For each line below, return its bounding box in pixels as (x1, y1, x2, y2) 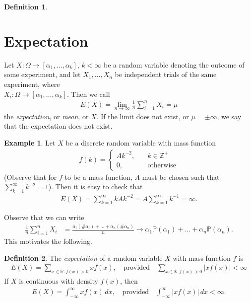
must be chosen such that (142, 171, 220, 182)
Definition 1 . (4, 1, 48, 11)
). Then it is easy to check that (48, 181, 143, 192)
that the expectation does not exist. (4, 121, 113, 131)
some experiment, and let (4, 69, 81, 79)
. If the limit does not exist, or (96, 111, 189, 121)
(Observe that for (4, 171, 57, 182)
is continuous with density (19, 276, 98, 286)
